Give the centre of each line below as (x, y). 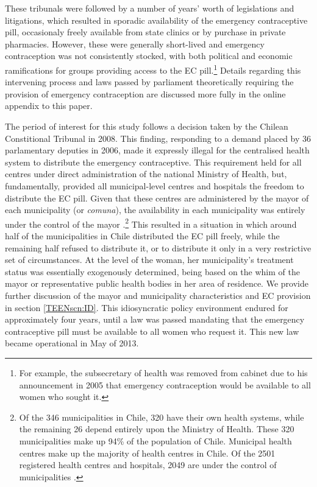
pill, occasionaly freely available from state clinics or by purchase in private (145, 32)
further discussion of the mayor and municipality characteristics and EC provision (158, 295)
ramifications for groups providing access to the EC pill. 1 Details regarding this (153, 69)
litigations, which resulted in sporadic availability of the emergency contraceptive (156, 20)
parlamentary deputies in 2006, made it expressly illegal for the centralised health (157, 150)
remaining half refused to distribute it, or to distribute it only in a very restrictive (158, 247)
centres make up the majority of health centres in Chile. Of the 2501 (147, 453)
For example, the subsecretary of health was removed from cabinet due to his (163, 372)
